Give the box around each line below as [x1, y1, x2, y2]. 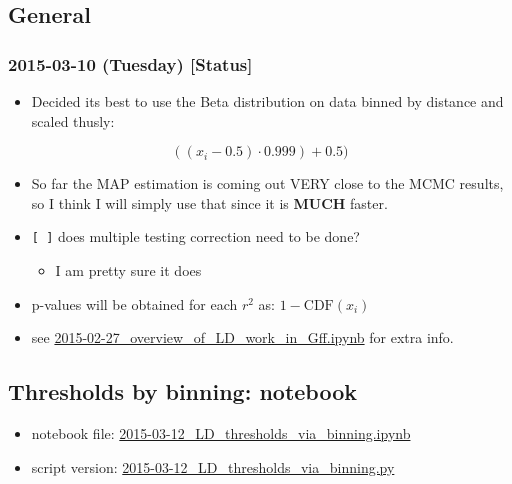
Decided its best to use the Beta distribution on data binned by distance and [31, 91, 504, 111]
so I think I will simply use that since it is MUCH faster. [31, 192, 388, 213]
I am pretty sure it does [55, 260, 202, 281]
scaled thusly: [31, 110, 115, 131]
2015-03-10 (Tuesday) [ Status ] [8, 51, 253, 76]
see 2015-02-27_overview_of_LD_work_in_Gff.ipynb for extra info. [31, 327, 454, 348]
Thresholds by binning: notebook [8, 376, 357, 407]
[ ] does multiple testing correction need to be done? [31, 226, 360, 247]
